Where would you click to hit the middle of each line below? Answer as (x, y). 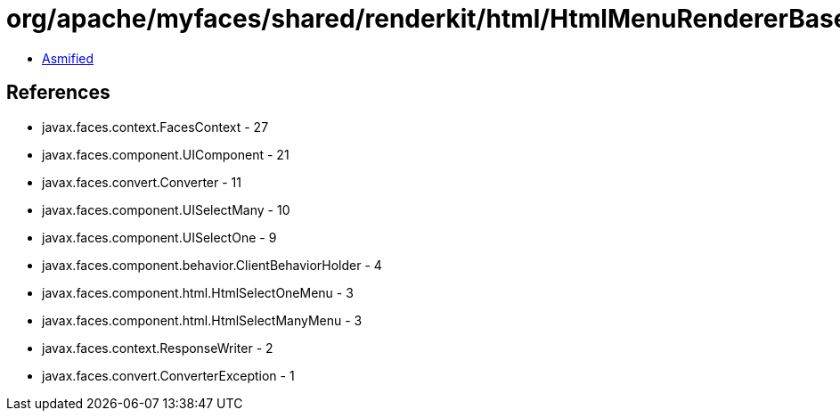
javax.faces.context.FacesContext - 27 (155, 127)
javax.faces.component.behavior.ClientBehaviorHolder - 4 (212, 265)
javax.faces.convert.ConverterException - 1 (168, 375)
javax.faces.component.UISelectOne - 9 (159, 237)
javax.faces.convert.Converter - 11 (142, 182)
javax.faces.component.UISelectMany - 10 (166, 209)
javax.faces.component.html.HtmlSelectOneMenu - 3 (198, 292)
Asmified (68, 58)
